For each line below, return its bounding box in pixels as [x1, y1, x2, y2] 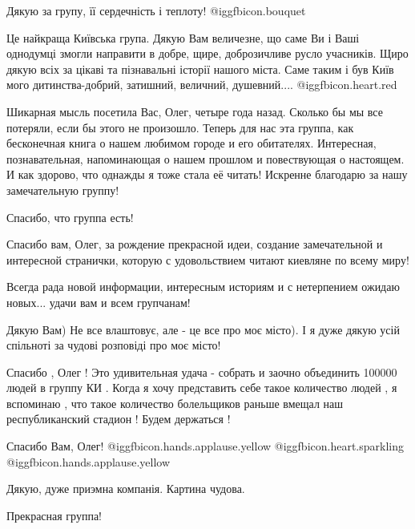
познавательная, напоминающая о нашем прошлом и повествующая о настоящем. [6, 150, 405, 167]
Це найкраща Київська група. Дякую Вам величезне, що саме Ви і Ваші [6, 29, 360, 46]
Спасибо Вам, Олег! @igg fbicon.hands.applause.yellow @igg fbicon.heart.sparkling [6, 438, 404, 454]
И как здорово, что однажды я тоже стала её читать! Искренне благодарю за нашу [6, 166, 408, 183]
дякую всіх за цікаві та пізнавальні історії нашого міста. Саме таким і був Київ [6, 60, 394, 77]
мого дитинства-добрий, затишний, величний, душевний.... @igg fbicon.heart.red [6, 76, 397, 93]
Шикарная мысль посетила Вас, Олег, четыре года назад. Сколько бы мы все [6, 103, 383, 119]
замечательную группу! [6, 181, 119, 198]
